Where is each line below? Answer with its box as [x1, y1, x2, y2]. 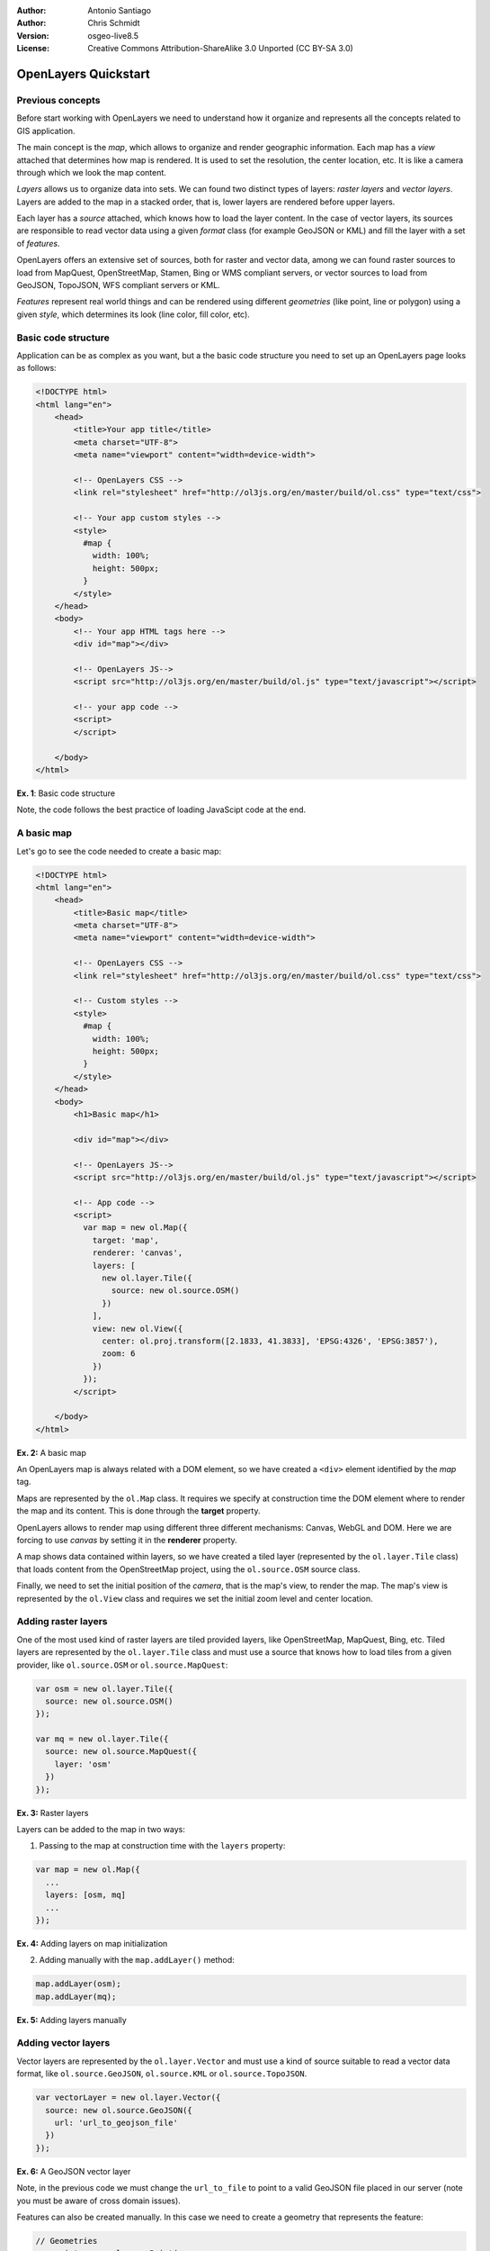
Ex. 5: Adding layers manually [16, 2014, 128, 2025]
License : [16, 43, 49, 54]
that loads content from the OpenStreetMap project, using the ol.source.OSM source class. [16, 1563, 361, 1575]
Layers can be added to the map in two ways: [16, 1824, 186, 1835]
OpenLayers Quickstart [16, 66, 150, 81]
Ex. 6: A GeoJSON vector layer [16, 2165, 131, 2176]
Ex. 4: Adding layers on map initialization [16, 1938, 168, 1948]
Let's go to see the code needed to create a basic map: [16, 845, 222, 856]
